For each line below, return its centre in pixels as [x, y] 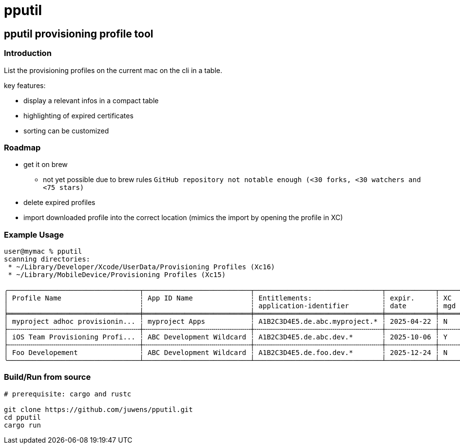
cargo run [22, 425]
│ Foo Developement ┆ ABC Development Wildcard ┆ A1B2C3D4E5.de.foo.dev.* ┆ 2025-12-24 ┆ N [226, 353]
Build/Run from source [48, 377]
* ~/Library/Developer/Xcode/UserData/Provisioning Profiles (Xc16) [142, 267]
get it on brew [46, 165]
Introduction [28, 53]
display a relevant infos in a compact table [91, 100]
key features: [25, 85]
